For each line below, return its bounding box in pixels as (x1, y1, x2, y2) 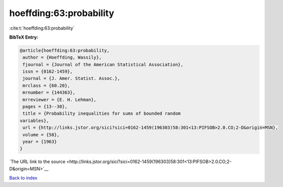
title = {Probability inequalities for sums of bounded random (22, 111, 181, 116)
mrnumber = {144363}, (22, 90, 75, 95)
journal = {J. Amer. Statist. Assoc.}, (22, 76, 120, 81)
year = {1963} (22, 139, 57, 144)
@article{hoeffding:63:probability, (19, 48, 110, 53)
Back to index (9, 175, 37, 181)
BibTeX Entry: (9, 34, 38, 40)
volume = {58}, (22, 132, 60, 137)
